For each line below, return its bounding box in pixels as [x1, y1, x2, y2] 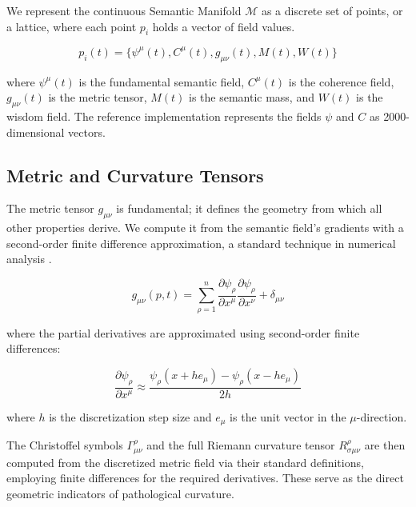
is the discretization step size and [49, 408, 212, 425]
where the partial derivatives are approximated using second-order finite [6, 324, 360, 341]
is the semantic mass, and [188, 89, 314, 106]
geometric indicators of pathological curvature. [6, 485, 234, 501]
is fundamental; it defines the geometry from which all [116, 200, 382, 217]
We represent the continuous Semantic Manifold [6, 2, 242, 18]
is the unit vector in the [230, 408, 346, 425]
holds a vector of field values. [152, 18, 295, 34]
